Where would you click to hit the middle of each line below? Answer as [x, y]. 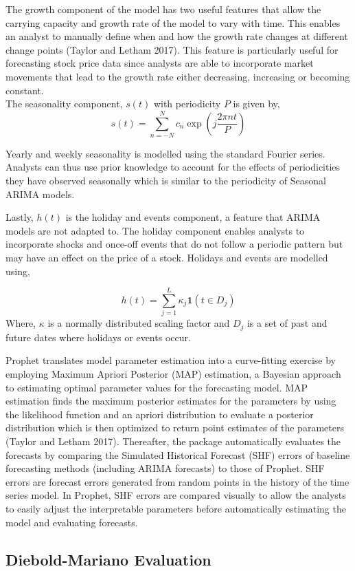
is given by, [256, 104]
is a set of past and [287, 323]
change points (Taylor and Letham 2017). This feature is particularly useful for [172, 49]
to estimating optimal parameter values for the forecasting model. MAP [157, 387]
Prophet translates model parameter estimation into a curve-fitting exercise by [171, 360]
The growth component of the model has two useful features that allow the [163, 9]
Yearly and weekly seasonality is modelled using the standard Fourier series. [165, 153]
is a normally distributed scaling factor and [139, 323]
